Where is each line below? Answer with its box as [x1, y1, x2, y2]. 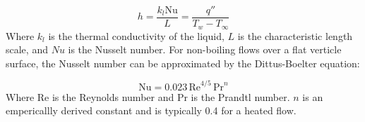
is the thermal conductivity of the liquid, [48, 28, 225, 43]
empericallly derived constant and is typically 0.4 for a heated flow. [6, 103, 297, 118]
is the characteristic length [237, 28, 353, 43]
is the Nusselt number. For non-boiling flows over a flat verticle [68, 42, 342, 57]
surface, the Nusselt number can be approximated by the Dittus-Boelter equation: [6, 55, 360, 70]
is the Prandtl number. [191, 89, 290, 104]
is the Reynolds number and [52, 89, 174, 104]
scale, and [6, 42, 48, 57]
